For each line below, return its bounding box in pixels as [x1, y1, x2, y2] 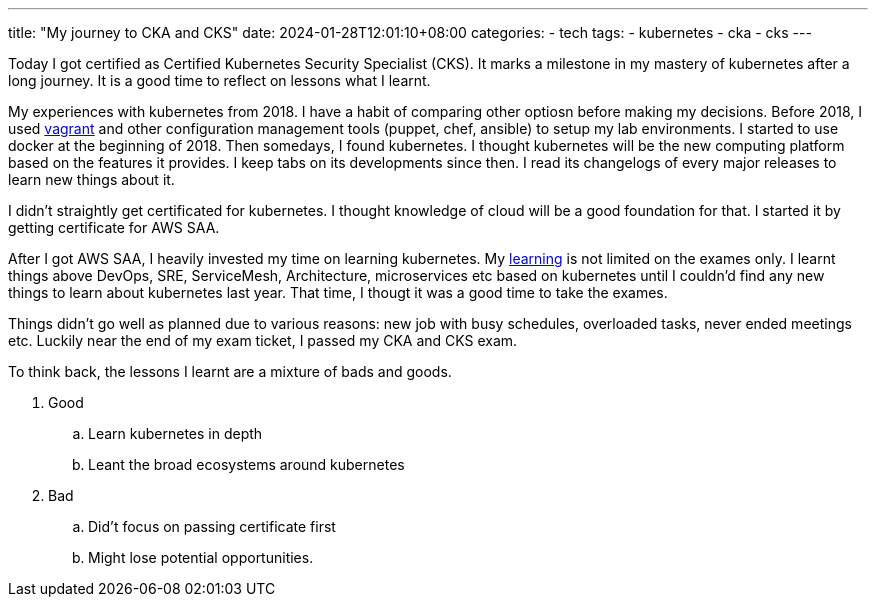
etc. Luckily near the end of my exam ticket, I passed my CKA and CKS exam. [8, 332, 518, 349]
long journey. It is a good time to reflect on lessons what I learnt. [8, 72, 431, 89]
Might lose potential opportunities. [88, 549, 314, 566]
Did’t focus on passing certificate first [88, 518, 336, 535]
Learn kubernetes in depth [88, 425, 263, 442]
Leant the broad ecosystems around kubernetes [88, 456, 405, 473]
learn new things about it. [8, 171, 175, 188]
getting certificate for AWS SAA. [8, 219, 220, 236]
